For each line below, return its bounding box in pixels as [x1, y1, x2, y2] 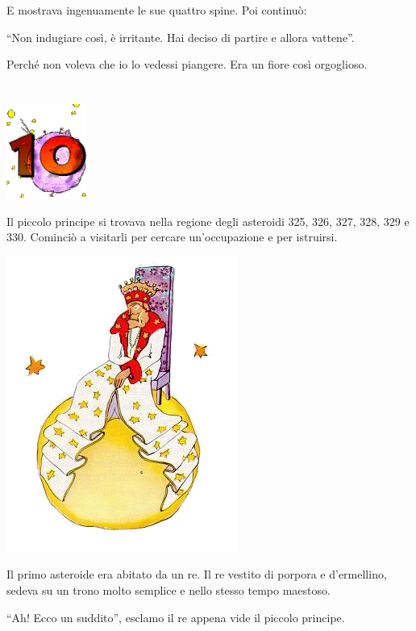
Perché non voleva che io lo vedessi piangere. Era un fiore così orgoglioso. [6, 56, 368, 73]
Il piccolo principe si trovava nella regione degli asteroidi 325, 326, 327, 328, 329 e [6, 212, 410, 229]
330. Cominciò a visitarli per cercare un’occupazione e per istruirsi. [6, 228, 338, 245]
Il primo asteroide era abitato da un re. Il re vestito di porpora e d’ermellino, [6, 566, 387, 583]
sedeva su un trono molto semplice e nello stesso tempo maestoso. [6, 581, 331, 598]
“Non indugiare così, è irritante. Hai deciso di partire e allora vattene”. [6, 28, 355, 45]
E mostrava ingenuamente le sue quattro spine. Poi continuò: [6, 2, 307, 18]
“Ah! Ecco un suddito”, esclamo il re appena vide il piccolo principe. [6, 608, 345, 625]
